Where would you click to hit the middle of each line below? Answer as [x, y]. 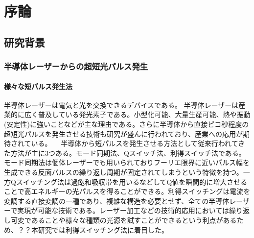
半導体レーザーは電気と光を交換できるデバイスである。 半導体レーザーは [121, 105]
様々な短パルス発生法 [38, 86]
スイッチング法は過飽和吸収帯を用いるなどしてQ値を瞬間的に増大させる [132, 181]
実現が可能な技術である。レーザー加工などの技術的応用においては [123, 210]
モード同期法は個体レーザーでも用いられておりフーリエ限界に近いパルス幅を [127, 162]
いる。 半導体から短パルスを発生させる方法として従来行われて [135, 143]
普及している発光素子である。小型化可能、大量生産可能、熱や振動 [144, 114]
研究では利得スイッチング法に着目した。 [103, 229]
